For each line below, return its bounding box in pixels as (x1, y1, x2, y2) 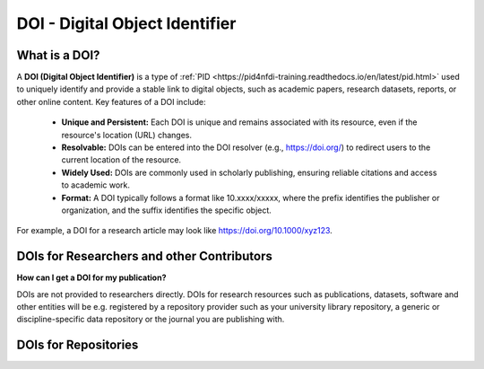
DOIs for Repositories (16, 338, 139, 353)
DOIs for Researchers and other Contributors (16, 249, 272, 264)
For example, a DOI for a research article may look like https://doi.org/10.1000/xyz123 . (16, 225, 333, 236)
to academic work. (61, 180, 130, 190)
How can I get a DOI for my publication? (16, 272, 167, 283)
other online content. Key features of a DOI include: (16, 96, 206, 107)
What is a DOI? (16, 48, 100, 63)
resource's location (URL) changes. (61, 129, 193, 140)
